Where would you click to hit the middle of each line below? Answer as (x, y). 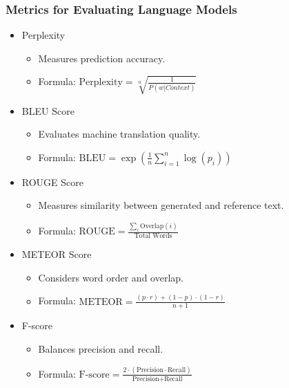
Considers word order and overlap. (111, 277)
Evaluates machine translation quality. (119, 134)
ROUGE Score (52, 182)
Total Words (153, 236)
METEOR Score (57, 254)
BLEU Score (48, 110)
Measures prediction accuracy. (102, 58)
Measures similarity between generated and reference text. (161, 205)
